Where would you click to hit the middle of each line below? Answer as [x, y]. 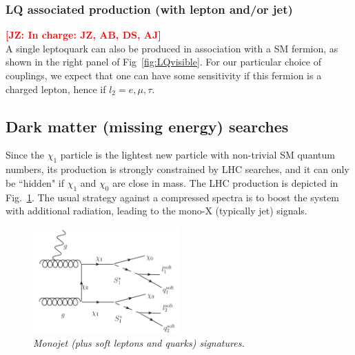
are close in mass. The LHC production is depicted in [225, 182]
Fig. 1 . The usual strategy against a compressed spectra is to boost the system [173, 197]
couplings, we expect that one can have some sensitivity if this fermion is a [164, 75]
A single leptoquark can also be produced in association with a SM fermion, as [172, 48]
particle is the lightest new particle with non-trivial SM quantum [197, 155]
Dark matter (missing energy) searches [147, 126]
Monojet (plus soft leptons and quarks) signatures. [139, 343]
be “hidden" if [35, 182]
